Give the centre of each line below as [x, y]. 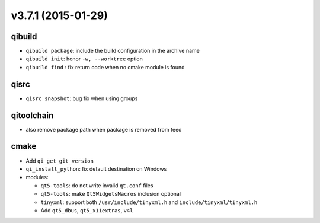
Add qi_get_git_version [60, 161]
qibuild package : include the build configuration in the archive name [113, 51]
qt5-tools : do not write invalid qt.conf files [97, 185]
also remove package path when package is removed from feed [104, 129]
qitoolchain [32, 115]
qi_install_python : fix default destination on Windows [96, 168]
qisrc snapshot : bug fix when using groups [82, 98]
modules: [37, 177]
